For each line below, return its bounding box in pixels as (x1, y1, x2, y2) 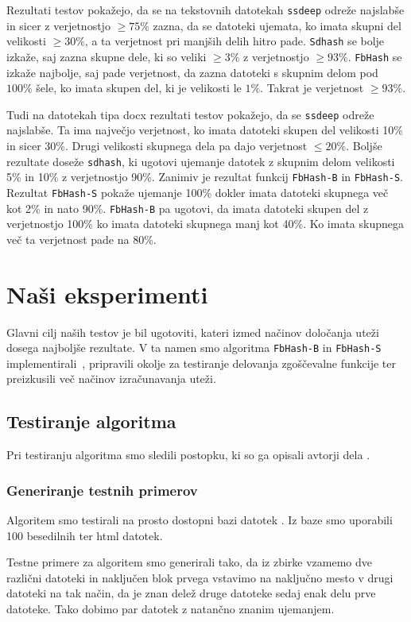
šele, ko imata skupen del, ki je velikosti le (36, 79, 242, 96)
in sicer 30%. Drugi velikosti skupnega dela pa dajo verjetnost (6, 137, 308, 153)
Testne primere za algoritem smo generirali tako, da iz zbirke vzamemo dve (6, 554, 372, 570)
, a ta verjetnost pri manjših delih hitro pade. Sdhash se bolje (84, 33, 385, 49)
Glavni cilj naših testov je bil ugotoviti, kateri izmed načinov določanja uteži (6, 323, 379, 340)
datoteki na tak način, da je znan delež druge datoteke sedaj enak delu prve (6, 585, 376, 601)
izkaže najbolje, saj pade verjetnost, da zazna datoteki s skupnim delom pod (6, 64, 378, 80)
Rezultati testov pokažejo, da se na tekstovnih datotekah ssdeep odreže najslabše (6, 2, 405, 17)
